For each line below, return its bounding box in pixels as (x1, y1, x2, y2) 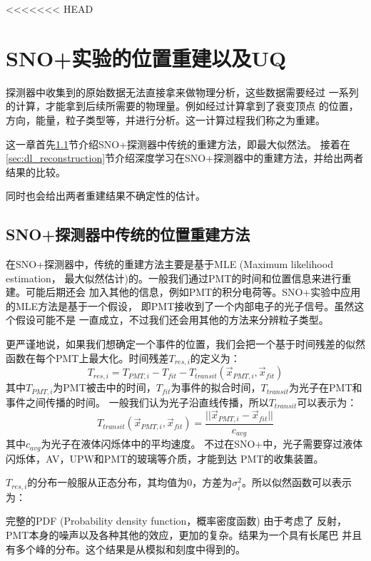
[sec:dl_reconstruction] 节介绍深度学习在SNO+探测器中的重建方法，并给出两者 (6, 150, 364, 165)
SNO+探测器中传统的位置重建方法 (6, 223, 250, 245)
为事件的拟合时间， (171, 380, 261, 395)
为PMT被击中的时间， (53, 380, 156, 395)
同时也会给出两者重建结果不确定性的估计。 (6, 188, 205, 203)
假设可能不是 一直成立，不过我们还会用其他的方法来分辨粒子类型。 (15, 312, 329, 327)
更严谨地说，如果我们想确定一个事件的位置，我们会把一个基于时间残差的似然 (6, 336, 365, 351)
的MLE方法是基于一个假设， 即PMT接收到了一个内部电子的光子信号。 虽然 (6, 298, 355, 313)
